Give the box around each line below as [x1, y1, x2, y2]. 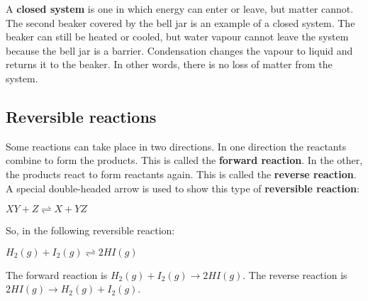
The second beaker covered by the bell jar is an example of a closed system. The [6, 15, 355, 30]
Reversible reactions [6, 105, 157, 127]
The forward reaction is [6, 267, 108, 282]
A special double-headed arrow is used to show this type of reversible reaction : [6, 180, 359, 195]
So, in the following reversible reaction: [6, 223, 175, 238]
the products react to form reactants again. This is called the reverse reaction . [6, 166, 357, 181]
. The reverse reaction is [242, 267, 347, 282]
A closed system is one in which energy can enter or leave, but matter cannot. [6, 1, 354, 16]
